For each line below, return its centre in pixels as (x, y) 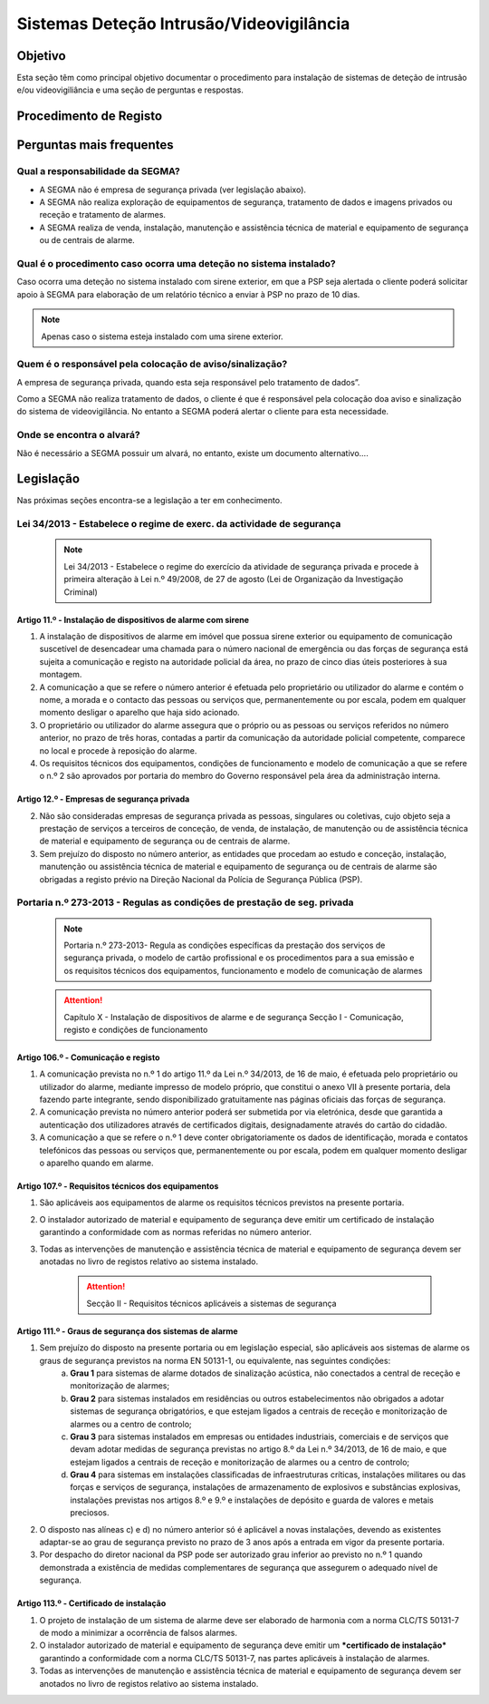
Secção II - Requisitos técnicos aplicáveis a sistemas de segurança (211, 1303)
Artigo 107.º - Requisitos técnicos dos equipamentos (118, 1186)
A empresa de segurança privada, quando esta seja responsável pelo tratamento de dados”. (188, 382)
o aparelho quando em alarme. (96, 1163)
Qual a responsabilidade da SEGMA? (98, 171)
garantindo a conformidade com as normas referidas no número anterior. (176, 1232)
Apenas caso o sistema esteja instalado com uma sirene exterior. (163, 336)
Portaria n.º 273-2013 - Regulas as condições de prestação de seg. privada (185, 902)
